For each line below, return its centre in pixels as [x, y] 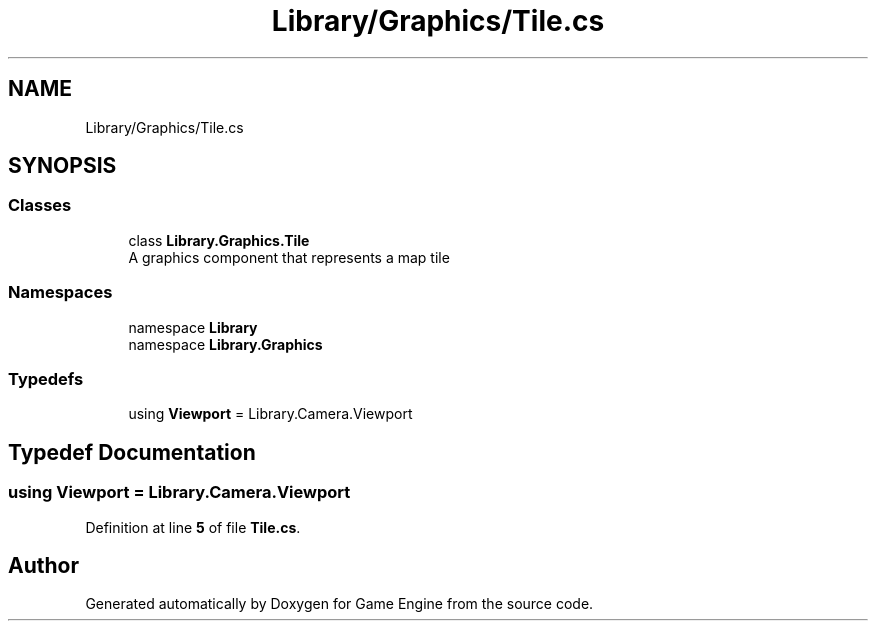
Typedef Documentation [132, 452]
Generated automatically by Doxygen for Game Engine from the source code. [339, 604]
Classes [40, 205]
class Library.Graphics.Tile [219, 240]
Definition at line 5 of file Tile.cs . [193, 527]
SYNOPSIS [62, 166]
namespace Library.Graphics [225, 344]
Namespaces [60, 292]
